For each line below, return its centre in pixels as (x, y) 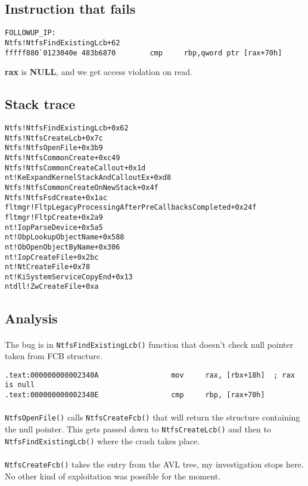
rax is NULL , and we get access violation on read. (99, 72)
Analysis (31, 318)
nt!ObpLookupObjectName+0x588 (65, 237)
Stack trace (40, 104)
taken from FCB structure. (54, 356)
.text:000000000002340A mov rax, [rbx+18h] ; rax (150, 375)
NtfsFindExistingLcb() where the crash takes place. (102, 440)
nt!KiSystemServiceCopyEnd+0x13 (69, 277)
